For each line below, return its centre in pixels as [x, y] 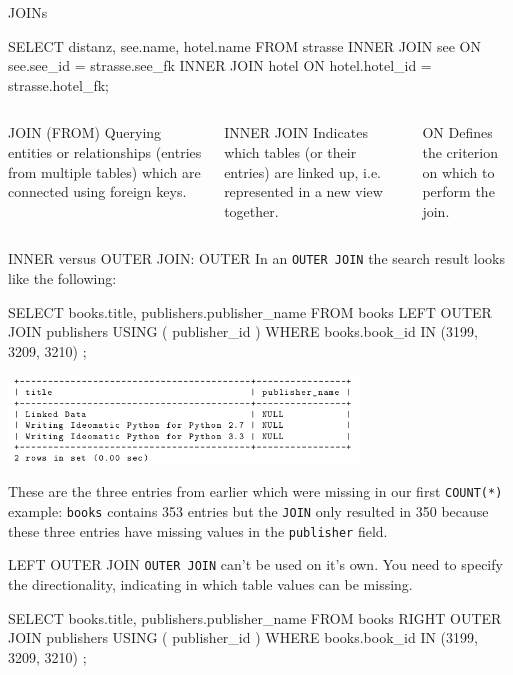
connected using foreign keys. [97, 191]
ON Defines [457, 132]
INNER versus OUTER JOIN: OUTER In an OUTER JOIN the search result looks [256, 258]
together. [251, 210]
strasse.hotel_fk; [58, 84]
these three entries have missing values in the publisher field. [198, 530]
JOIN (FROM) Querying [85, 132]
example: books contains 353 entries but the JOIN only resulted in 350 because [248, 511]
